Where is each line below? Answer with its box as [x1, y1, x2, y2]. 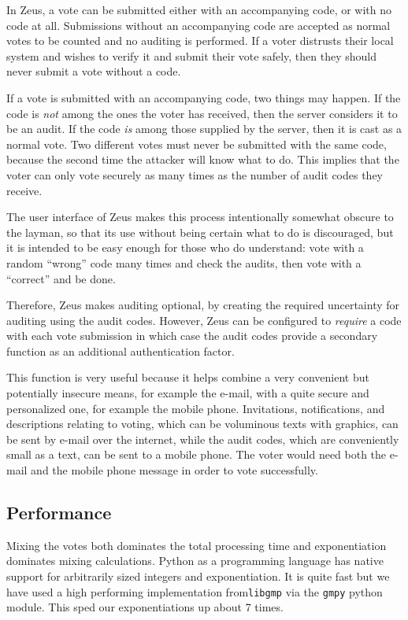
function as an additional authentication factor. [6, 342, 235, 359]
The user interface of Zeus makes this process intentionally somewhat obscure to [6, 209, 394, 225]
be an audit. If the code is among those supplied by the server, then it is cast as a [6, 120, 402, 137]
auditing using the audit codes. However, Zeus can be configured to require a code [6, 312, 402, 328]
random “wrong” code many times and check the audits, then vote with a [6, 254, 362, 271]
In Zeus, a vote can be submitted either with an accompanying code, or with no [6, 2, 392, 17]
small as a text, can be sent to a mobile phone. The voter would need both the [6, 446, 387, 463]
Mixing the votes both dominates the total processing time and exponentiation [6, 537, 387, 553]
